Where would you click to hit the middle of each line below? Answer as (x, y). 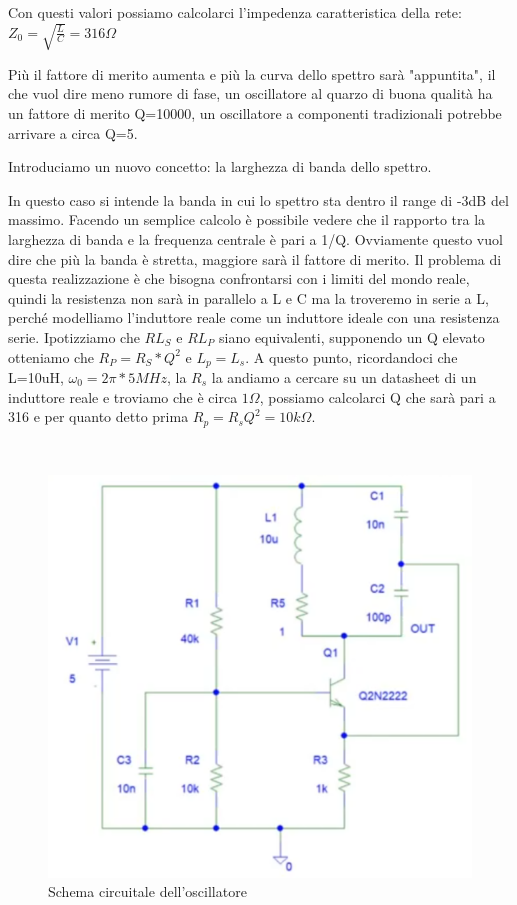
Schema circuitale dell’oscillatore (147, 891)
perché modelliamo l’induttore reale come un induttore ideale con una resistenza (254, 317)
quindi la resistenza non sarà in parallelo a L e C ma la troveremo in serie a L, (248, 297)
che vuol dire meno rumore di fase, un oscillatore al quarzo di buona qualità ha (250, 93)
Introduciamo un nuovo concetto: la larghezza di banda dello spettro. (220, 166)
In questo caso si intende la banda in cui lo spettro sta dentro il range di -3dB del (258, 199)
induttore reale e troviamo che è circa (123, 396)
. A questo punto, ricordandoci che (351, 356)
